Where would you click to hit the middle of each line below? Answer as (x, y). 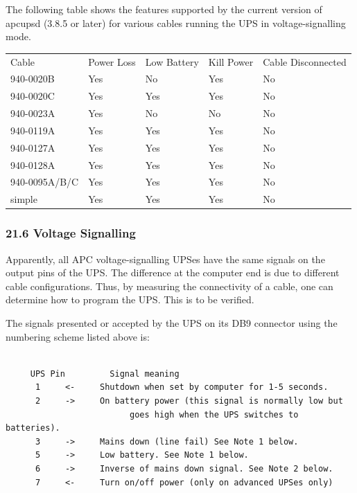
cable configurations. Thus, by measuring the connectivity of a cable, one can (169, 286)
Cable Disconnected (305, 61)
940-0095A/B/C (45, 182)
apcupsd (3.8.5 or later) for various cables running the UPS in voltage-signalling (176, 23)
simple (24, 199)
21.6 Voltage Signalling (71, 233)
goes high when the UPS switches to (214, 414)
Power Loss (112, 61)
